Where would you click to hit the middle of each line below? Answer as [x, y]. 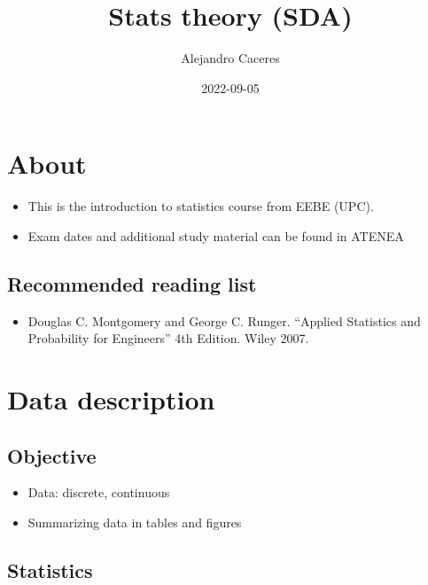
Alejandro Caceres [230, 58]
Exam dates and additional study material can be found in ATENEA [216, 235]
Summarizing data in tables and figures [135, 522]
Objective [52, 455]
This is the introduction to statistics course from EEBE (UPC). [201, 206]
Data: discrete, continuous [99, 492]
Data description [111, 399]
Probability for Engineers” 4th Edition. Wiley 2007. [168, 338]
